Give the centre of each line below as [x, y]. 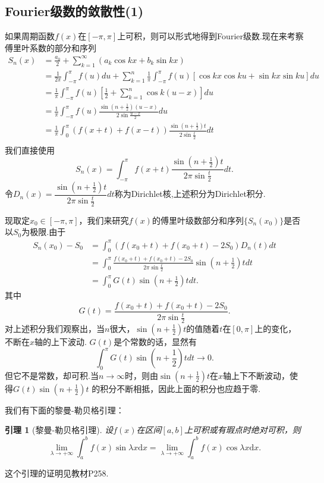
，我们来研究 [104, 220]
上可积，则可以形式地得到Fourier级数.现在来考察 [210, 36]
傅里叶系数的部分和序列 [51, 47]
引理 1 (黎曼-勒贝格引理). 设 [59, 430]
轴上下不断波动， [256, 375]
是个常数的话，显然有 [155, 341]
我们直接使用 [30, 150]
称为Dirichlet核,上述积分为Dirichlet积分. [190, 194]
